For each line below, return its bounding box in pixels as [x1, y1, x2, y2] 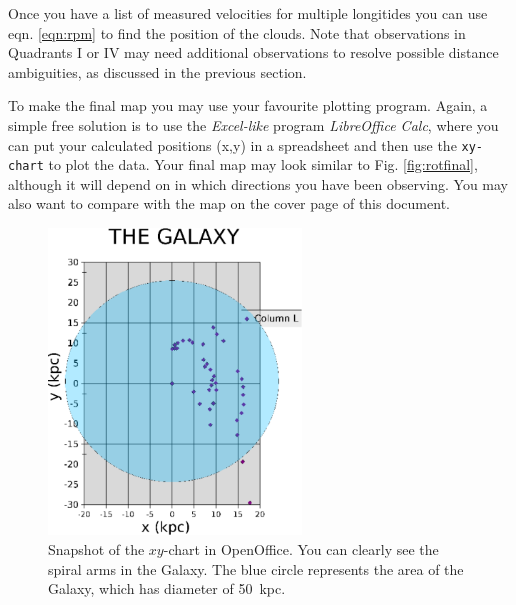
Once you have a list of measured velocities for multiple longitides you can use [8, 3, 488, 23]
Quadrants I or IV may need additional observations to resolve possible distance [8, 42, 499, 63]
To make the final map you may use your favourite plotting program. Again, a [8, 95, 488, 116]
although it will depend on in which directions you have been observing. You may [8, 173, 508, 194]
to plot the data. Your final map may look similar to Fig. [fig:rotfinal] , [48, 154, 478, 175]
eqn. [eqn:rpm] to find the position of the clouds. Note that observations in [8, 22, 466, 43]
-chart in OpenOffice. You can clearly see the [163, 539, 439, 559]
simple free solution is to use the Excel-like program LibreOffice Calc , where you [8, 114, 499, 135]
